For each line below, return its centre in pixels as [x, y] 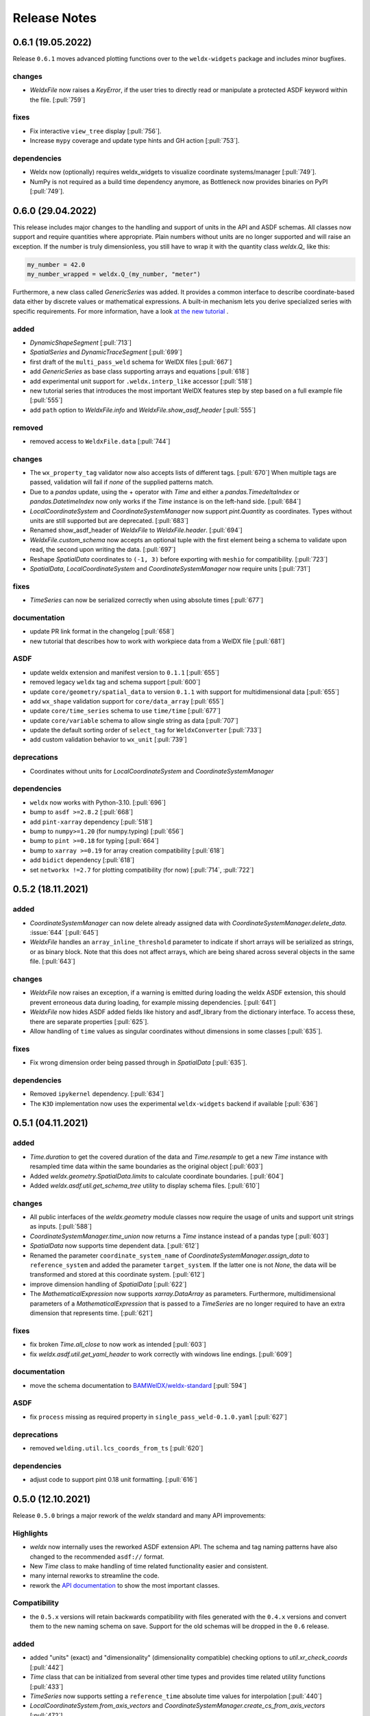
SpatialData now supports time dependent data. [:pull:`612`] [114, 1246]
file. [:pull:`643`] [52, 962]
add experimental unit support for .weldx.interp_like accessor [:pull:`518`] [141, 381]
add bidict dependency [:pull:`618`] [82, 860]
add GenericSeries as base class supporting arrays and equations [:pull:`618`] [139, 371]
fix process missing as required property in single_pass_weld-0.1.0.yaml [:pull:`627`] [159, 1417]
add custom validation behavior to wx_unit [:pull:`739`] [109, 740]
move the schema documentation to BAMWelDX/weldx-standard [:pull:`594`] [138, 1385]
